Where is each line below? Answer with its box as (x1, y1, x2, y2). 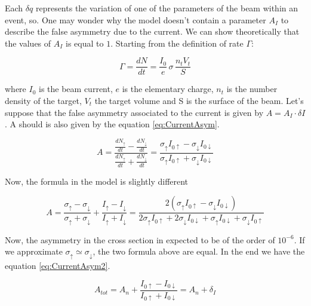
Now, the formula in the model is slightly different (5, 175, 189, 187)
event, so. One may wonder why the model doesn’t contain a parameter (5, 13, 266, 26)
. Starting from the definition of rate (110, 36, 244, 49)
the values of (5, 36, 51, 49)
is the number (226, 82, 278, 95)
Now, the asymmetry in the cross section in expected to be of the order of (5, 233, 275, 246)
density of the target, (5, 94, 82, 107)
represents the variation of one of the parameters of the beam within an (35, 2, 298, 14)
